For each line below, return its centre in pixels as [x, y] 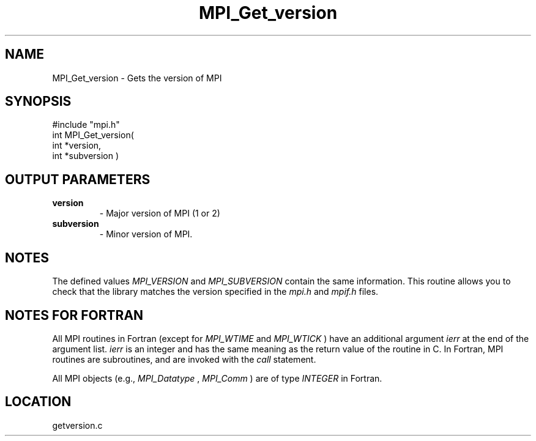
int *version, [77, 146]
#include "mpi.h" [86, 125]
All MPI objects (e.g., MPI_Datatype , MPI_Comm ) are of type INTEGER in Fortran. [217, 378]
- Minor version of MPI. [146, 234]
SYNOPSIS [38, 102]
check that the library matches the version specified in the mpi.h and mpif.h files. [215, 292]
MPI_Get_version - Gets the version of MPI [137, 78]
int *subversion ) [86, 156]
